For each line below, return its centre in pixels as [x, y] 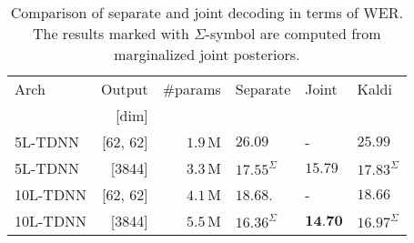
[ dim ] [132, 115]
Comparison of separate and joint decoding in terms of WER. [207, 12]
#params [192, 89]
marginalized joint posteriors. [207, 54]
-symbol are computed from [293, 33]
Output [125, 89]
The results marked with [111, 33]
